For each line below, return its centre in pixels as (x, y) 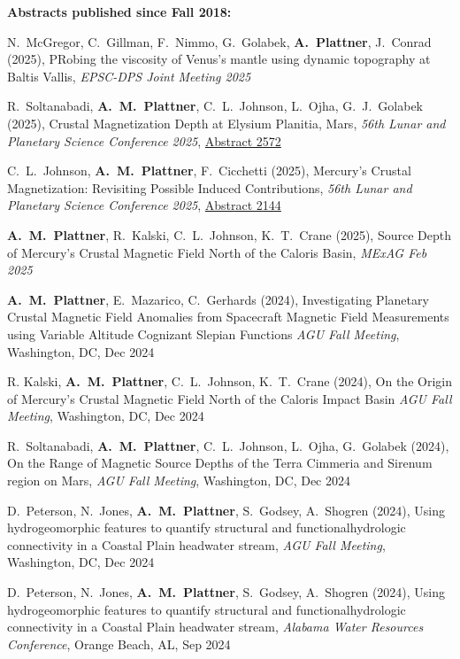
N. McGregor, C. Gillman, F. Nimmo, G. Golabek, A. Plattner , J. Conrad (219, 41)
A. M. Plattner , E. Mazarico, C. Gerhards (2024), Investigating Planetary (218, 299)
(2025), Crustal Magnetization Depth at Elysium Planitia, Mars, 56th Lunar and (226, 123)
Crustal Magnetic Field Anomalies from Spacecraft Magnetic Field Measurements (228, 317)
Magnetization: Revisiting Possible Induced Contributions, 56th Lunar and (210, 187)
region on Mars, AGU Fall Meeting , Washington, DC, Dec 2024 (179, 481)
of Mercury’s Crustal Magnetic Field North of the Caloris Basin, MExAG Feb (217, 252)
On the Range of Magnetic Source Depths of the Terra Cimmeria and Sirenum (220, 463)
